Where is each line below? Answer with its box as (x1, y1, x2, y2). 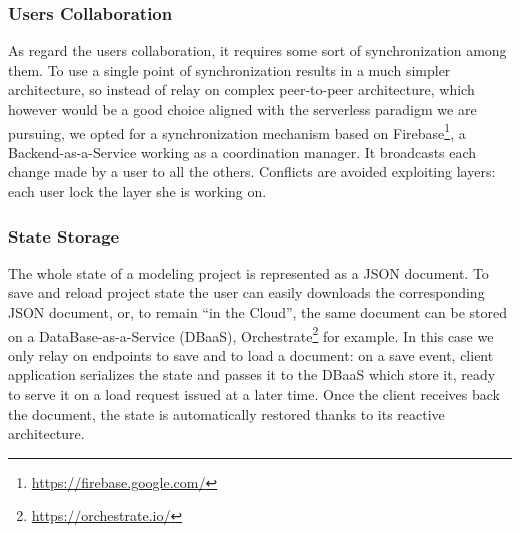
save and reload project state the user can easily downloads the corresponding (8, 282, 485, 303)
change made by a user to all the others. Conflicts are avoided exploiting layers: (8, 161, 496, 182)
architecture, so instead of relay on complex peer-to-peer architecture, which (8, 79, 475, 100)
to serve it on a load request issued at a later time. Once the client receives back (8, 384, 501, 405)
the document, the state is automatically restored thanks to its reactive (8, 403, 445, 424)
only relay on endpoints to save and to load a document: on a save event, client (8, 344, 494, 365)
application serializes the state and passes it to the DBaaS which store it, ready (8, 364, 496, 385)
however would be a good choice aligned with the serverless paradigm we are (8, 99, 477, 119)
